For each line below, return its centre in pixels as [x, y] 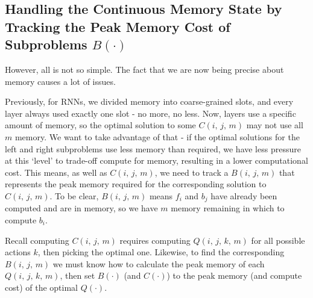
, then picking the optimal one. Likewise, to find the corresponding [161, 252]
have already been [244, 195]
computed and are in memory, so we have [81, 208]
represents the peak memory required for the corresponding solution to [136, 184]
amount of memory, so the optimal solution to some [100, 125]
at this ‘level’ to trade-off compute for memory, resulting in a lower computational [156, 160]
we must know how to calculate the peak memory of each [159, 263]
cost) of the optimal [42, 287]
